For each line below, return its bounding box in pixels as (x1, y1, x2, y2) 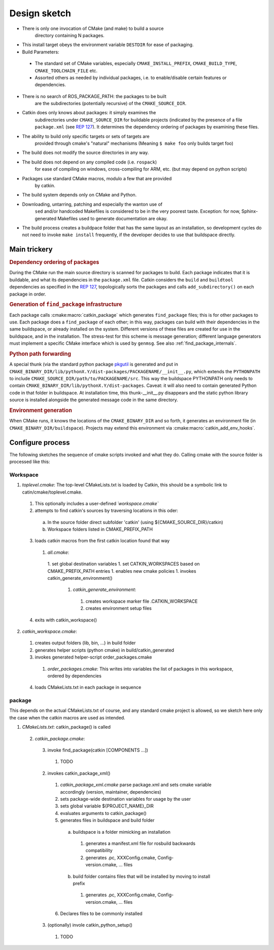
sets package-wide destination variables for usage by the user (60, 796, 191, 802)
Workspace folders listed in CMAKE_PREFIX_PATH (47, 526, 153, 533)
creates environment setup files (85, 605, 152, 611)
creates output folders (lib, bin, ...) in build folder (35, 640, 136, 646)
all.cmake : (47, 549, 70, 555)
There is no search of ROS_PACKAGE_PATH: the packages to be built (22, 93, 167, 99)
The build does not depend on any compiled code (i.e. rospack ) (22, 159, 157, 165)
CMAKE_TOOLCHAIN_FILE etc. (35, 68, 98, 74)
